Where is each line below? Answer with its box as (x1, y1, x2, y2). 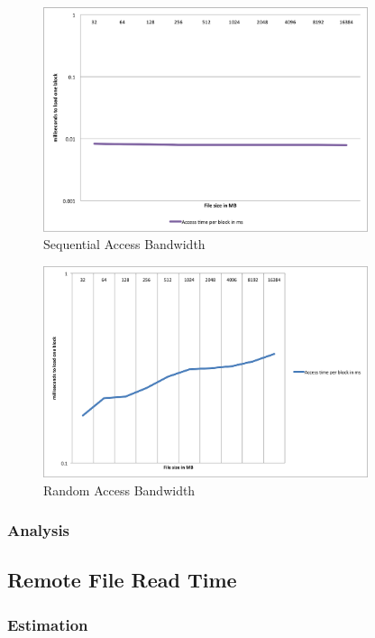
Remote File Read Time (7, 566, 237, 594)
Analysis (7, 519, 70, 541)
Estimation (7, 613, 88, 635)
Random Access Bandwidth (43, 480, 196, 499)
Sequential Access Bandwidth (43, 235, 206, 254)
